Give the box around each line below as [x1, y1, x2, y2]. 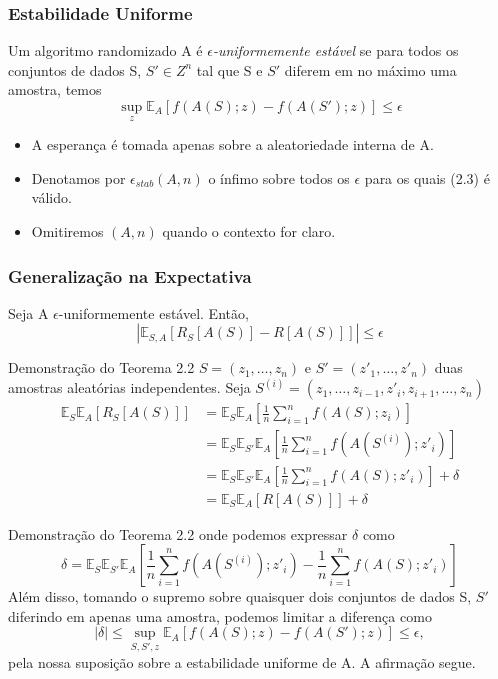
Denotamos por [31, 167, 126, 188]
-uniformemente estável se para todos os [212, 40, 459, 61]
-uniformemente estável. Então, [58, 302, 249, 323]
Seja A [8, 302, 49, 323]
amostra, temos [8, 79, 102, 100]
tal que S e [196, 59, 263, 80]
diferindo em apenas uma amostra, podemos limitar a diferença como [8, 605, 432, 626]
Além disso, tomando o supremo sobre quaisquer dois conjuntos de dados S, [8, 586, 472, 607]
